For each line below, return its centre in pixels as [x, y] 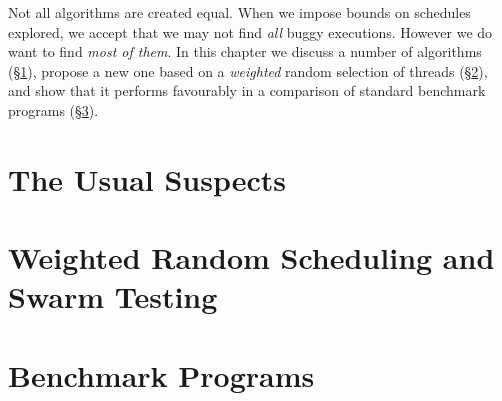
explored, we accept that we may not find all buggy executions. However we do [250, 31]
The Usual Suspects [147, 178]
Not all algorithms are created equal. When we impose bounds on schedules [239, 12]
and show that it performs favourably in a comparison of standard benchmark [247, 90]
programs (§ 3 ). [53, 109]
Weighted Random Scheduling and [251, 257]
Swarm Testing [113, 296]
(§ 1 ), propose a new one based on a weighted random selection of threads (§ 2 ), [248, 70]
